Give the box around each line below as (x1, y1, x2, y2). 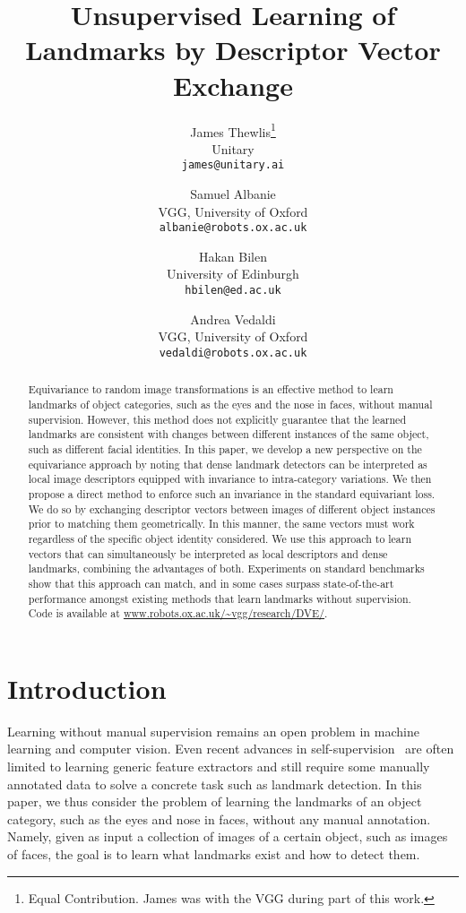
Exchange (173, 66, 293, 103)
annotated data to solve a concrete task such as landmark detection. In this (7, 774, 422, 793)
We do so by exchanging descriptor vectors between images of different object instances (28, 501, 436, 516)
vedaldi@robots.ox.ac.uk (159, 346, 307, 359)
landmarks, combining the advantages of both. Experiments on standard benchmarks (28, 561, 425, 576)
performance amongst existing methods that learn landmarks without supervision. (28, 590, 411, 606)
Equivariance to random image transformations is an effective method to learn (28, 382, 393, 397)
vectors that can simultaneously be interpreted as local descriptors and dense (28, 546, 388, 561)
